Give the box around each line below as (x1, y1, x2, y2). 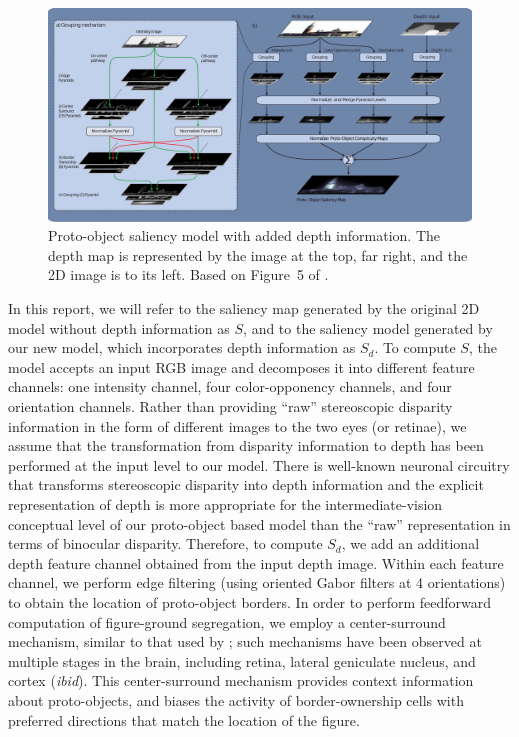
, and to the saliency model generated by (243, 317, 493, 338)
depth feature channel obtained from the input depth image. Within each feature (8, 552, 504, 573)
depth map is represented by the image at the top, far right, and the (48, 244, 468, 265)
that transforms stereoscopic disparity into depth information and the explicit (8, 474, 484, 495)
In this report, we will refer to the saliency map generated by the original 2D (8, 298, 480, 319)
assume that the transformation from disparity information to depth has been (8, 435, 484, 456)
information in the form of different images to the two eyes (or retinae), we (8, 415, 467, 436)
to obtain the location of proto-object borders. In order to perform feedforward (8, 591, 492, 612)
